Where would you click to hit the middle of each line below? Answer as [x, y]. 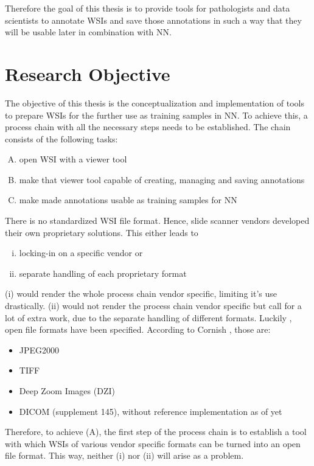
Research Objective [88, 73]
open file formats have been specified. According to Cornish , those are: [138, 329]
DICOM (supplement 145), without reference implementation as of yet [151, 411]
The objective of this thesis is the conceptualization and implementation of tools [155, 103]
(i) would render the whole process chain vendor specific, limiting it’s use [141, 294]
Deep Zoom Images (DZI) [67, 391]
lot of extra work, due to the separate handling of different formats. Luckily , [148, 317]
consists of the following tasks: [61, 138]
